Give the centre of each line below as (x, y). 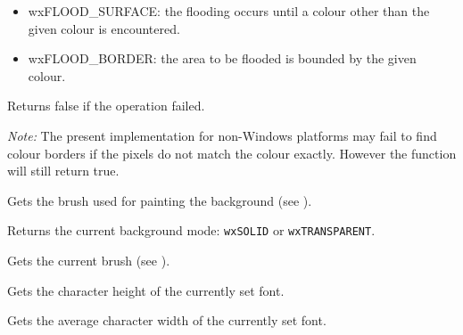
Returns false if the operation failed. (106, 106)
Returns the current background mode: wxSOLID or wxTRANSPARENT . (191, 230)
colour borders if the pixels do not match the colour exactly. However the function (232, 153)
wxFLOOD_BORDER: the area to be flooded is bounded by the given (222, 58)
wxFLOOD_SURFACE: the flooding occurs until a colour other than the (229, 11)
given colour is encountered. (104, 28)
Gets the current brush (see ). (89, 260)
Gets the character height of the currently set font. (146, 290)
